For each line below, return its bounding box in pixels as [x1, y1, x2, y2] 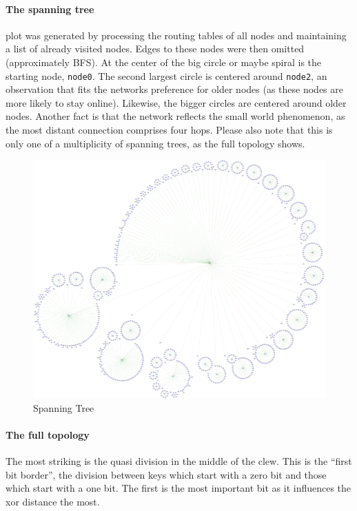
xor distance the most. [6, 494, 100, 508]
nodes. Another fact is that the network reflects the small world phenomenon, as [6, 109, 345, 123]
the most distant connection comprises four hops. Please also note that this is [6, 123, 333, 137]
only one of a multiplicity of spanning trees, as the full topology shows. [6, 136, 305, 150]
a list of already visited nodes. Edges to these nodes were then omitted [6, 41, 305, 56]
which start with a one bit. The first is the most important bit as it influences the [6, 481, 351, 495]
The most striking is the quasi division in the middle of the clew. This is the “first [6, 453, 352, 468]
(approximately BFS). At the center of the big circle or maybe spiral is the [6, 54, 322, 69]
